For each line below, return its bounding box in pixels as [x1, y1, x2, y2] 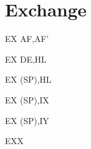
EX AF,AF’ [5, 32, 49, 45]
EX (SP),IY [5, 114, 49, 126]
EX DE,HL [5, 52, 47, 65]
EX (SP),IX [5, 93, 49, 106]
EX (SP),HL [5, 73, 52, 86]
